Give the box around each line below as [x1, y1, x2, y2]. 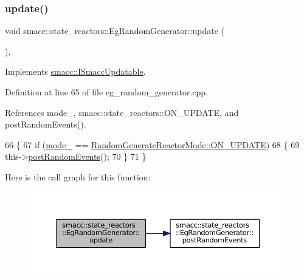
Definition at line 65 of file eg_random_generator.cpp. [5, 86, 209, 98]
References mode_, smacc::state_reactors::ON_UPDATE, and [5, 106, 239, 118]
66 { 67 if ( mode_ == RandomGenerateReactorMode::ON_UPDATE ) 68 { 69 [5, 138, 300, 151]
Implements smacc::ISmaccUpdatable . [5, 65, 146, 78]
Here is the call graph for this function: [5, 170, 151, 183]
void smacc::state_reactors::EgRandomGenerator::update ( [5, 24, 225, 37]
